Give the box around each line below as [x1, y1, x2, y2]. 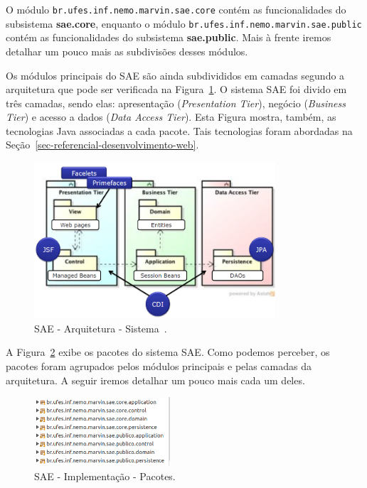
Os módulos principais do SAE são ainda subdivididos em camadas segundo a [6, 67, 345, 82]
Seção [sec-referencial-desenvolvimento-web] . [6, 137, 199, 152]
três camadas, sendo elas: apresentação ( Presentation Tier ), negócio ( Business [6, 95, 346, 110]
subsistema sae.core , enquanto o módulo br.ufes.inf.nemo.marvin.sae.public [6, 16, 362, 31]
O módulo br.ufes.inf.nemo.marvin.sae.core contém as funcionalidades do [6, 2, 346, 16]
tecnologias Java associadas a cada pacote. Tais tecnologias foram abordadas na [6, 123, 353, 138]
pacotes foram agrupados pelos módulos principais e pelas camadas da [6, 358, 312, 373]
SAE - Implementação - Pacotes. [34, 468, 176, 483]
